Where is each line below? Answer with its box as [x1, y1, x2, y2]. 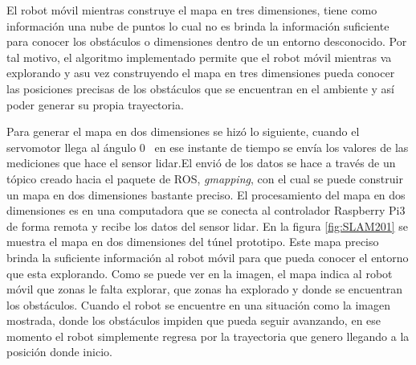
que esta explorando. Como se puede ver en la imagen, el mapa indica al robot [6, 265, 393, 281]
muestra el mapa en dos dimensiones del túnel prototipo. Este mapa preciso [6, 233, 379, 250]
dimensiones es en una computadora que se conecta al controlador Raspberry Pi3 [6, 202, 406, 219]
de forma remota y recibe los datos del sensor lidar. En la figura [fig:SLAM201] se [6, 217, 408, 234]
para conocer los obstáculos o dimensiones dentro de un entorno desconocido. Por [6, 33, 407, 50]
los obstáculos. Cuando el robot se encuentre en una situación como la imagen [6, 296, 390, 313]
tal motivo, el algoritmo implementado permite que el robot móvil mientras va [6, 48, 392, 65]
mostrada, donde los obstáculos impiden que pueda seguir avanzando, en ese [6, 312, 381, 329]
